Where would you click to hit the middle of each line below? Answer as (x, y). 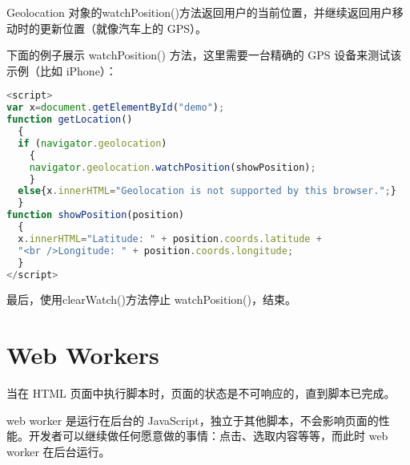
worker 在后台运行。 (58, 451)
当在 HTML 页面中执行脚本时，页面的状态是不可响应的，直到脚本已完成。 (201, 393)
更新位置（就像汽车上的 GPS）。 (123, 28)
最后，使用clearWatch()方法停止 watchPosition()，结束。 (151, 299)
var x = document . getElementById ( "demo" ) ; (116, 108)
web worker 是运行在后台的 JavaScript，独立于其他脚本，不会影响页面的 (193, 420)
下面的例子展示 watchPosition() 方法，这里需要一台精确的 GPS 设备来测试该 (204, 55)
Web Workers (83, 355)
